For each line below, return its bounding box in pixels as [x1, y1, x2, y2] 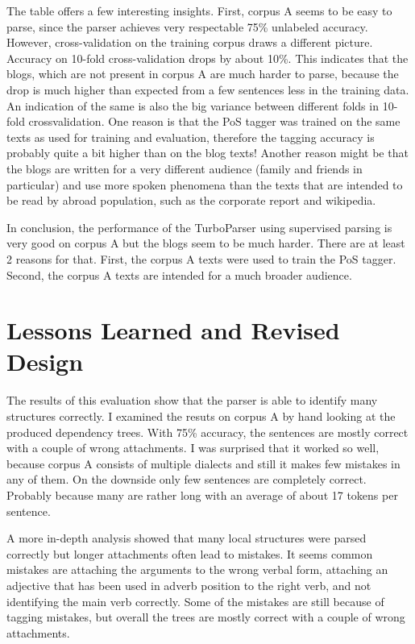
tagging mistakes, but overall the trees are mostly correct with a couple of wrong [6, 609, 405, 625]
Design [6, 345, 84, 378]
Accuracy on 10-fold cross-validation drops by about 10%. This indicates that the [6, 49, 409, 66]
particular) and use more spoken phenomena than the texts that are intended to [6, 176, 403, 193]
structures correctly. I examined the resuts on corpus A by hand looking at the [6, 408, 396, 424]
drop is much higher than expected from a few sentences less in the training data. [6, 81, 409, 98]
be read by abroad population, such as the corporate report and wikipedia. [6, 192, 376, 209]
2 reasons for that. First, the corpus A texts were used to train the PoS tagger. [6, 250, 396, 267]
